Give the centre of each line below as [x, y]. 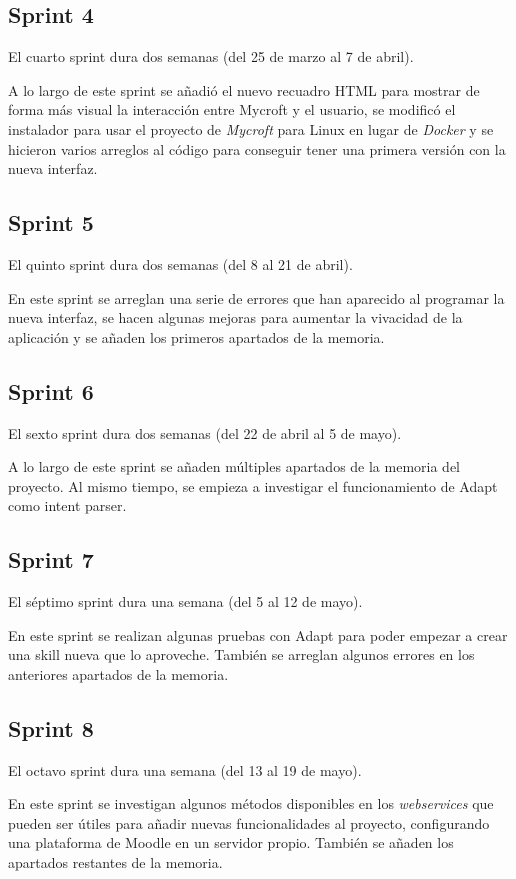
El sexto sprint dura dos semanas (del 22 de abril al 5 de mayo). [205, 432]
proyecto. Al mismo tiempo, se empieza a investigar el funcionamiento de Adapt [253, 485]
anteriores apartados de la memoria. [118, 673]
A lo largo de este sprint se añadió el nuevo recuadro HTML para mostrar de [244, 89]
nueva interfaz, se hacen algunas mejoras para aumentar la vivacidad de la [235, 317]
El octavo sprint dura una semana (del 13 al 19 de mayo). [185, 769]
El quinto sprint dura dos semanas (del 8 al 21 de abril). [180, 263]
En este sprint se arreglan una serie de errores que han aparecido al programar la [256, 297]
